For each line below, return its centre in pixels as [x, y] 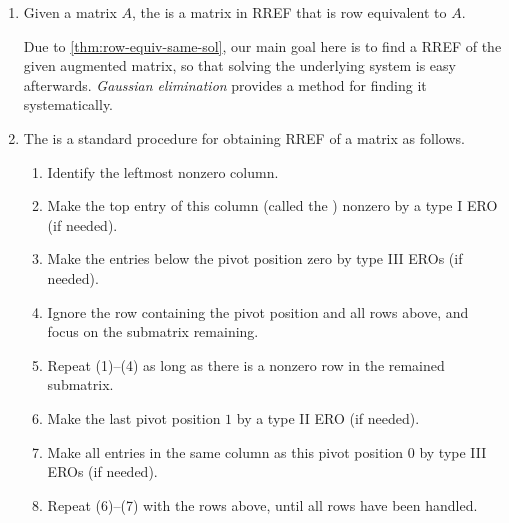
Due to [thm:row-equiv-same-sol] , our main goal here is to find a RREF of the [262, 45]
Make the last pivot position [134, 417]
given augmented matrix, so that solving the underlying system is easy [239, 65]
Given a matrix [70, 12]
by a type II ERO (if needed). [328, 417]
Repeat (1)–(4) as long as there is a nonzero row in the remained [246, 364]
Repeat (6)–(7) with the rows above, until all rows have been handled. [262, 504]
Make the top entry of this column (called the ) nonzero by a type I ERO [272, 205]
